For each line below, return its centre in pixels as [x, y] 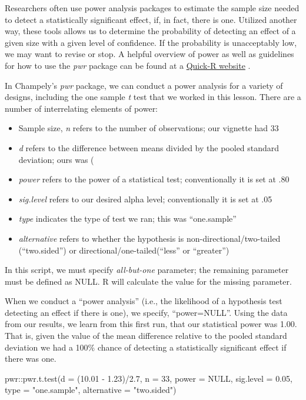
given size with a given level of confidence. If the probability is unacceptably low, [151, 42]
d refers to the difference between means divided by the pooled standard [149, 147]
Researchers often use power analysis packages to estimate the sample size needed [152, 8]
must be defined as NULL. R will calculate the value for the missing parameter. [148, 281]
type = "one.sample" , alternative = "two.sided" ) [91, 390]
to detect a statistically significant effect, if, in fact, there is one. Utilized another [151, 19]
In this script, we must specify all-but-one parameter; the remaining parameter [147, 270]
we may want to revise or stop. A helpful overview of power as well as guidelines [149, 54]
